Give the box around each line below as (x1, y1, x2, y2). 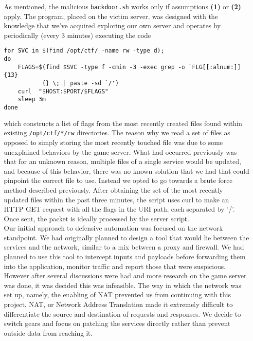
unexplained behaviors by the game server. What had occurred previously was (4, 146, 237, 157)
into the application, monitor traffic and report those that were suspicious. (4, 261, 226, 271)
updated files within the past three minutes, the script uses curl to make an (4, 194, 229, 204)
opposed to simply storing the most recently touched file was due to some (4, 137, 223, 147)
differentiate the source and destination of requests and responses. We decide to (4, 308, 241, 319)
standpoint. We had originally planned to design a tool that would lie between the (4, 232, 249, 242)
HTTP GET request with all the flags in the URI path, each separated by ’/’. (4, 204, 235, 214)
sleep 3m (18, 96, 46, 103)
